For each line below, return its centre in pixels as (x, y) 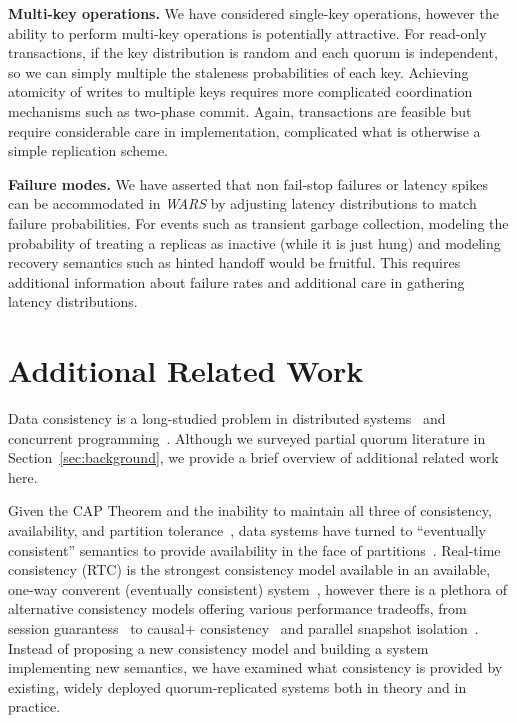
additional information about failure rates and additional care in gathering (236, 281)
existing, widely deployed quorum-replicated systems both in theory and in (237, 686)
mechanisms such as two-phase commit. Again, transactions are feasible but (240, 110)
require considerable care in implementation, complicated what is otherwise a (244, 130)
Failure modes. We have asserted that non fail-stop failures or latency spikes (248, 183)
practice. (34, 706)
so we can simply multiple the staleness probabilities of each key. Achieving (238, 71)
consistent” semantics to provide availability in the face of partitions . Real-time (254, 549)
